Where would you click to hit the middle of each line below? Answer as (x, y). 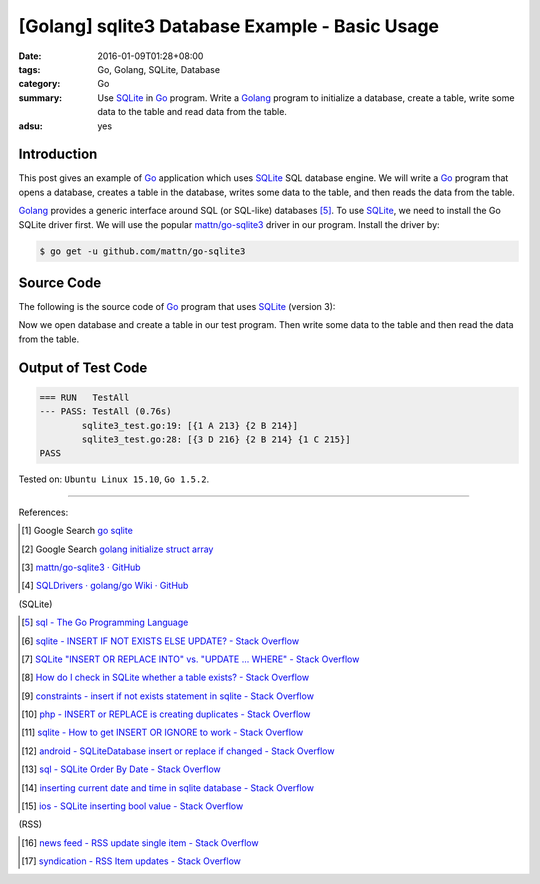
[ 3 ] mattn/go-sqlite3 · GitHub (81, 567)
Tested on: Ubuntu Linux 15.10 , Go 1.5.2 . (114, 479)
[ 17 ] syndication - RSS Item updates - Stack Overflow (131, 861)
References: (43, 512)
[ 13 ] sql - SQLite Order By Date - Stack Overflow (121, 769)
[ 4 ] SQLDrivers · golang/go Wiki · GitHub (105, 586)
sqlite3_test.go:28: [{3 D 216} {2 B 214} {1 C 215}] (216, 439)
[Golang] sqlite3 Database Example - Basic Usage (229, 26)
